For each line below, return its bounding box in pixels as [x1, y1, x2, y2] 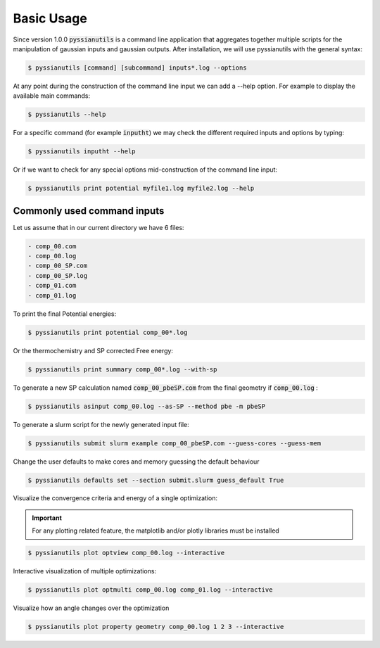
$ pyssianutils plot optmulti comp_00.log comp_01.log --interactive [27, 586, 273, 594]
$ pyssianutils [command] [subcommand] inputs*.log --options [27, 63, 247, 72]
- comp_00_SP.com [27, 262, 88, 270]
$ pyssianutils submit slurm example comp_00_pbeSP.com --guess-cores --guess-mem [27, 439, 322, 447]
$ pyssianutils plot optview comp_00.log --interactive [27, 549, 225, 557]
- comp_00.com [27, 242, 77, 250]
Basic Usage [13, 11, 87, 26]
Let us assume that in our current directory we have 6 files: [13, 223, 184, 231]
